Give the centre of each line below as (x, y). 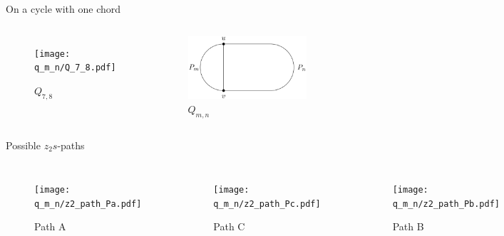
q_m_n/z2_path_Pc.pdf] (267, 204)
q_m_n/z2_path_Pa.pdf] (88, 204)
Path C (229, 226)
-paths (71, 145)
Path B (408, 226)
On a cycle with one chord (63, 9)
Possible (23, 145)
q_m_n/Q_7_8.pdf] (75, 68)
